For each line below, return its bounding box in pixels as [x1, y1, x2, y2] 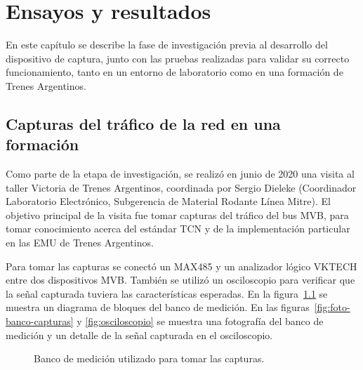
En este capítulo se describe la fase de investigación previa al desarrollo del [6, 37, 328, 52]
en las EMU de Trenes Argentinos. [6, 235, 154, 250]
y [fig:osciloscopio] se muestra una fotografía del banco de [77, 314, 324, 329]
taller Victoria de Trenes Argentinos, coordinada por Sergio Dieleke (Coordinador [6, 180, 357, 194]
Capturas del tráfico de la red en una [6, 112, 281, 134]
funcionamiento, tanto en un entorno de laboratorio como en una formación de [6, 65, 343, 79]
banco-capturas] [6, 314, 74, 329]
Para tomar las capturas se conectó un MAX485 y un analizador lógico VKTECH [6, 258, 357, 273]
